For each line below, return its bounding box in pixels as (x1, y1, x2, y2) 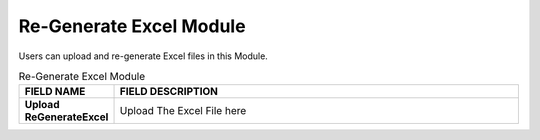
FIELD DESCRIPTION (119, 85, 219, 99)
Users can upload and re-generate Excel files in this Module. (18, 50, 269, 62)
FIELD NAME (24, 85, 86, 99)
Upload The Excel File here (119, 104, 247, 118)
